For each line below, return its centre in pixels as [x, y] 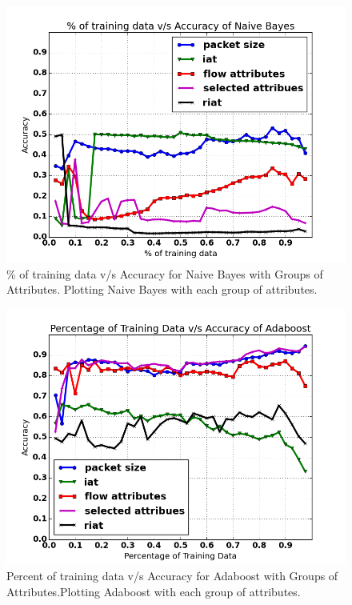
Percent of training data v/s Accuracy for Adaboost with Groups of [172, 576]
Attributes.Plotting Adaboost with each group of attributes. [154, 591]
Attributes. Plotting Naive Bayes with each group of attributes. [162, 289]
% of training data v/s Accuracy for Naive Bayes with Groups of [165, 273]
